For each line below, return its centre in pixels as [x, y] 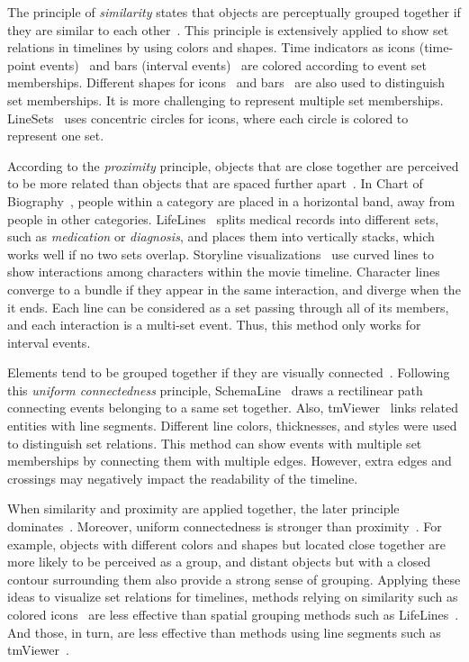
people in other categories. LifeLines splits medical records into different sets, [223, 218]
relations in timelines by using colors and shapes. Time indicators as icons [212, 47]
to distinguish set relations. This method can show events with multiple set [215, 443]
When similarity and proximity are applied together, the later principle [203, 508]
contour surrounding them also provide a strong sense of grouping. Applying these [234, 579]
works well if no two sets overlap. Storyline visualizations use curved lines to [221, 254]
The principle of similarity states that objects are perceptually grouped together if [234, 12]
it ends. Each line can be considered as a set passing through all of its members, [228, 307]
